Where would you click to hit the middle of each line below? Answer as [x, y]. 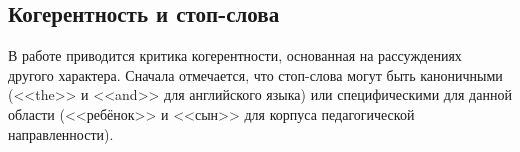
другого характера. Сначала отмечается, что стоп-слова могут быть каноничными [255, 74]
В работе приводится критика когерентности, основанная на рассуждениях [235, 55]
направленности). [61, 133]
